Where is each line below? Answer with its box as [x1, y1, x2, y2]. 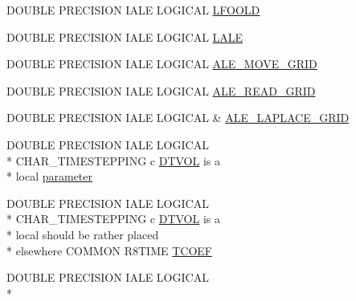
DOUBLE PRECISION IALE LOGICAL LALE [6, 28, 243, 45]
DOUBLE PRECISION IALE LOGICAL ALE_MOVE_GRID [6, 55, 317, 72]
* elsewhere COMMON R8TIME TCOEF [6, 242, 213, 258]
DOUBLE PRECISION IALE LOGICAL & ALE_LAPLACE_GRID [6, 109, 350, 126]
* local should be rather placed [6, 226, 159, 242]
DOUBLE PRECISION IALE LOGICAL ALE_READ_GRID [6, 82, 316, 99]
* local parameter [6, 168, 93, 185]
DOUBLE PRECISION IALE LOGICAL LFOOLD [6, 2, 260, 18]
